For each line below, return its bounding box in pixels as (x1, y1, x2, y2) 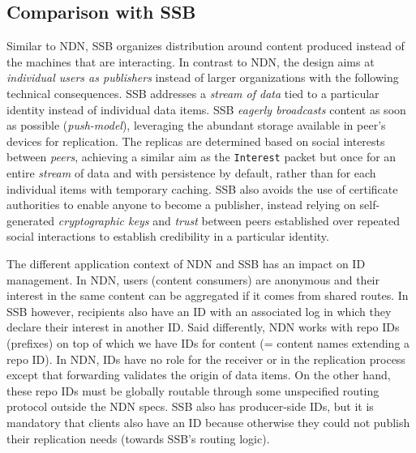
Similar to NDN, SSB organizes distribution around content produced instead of (6, 37, 405, 54)
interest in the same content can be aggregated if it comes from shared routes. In (6, 287, 409, 304)
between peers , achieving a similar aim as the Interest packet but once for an (6, 148, 397, 165)
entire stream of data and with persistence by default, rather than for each (6, 165, 376, 182)
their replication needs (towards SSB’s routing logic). (6, 429, 270, 447)
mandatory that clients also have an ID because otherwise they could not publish (6, 413, 410, 430)
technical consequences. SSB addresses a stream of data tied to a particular (6, 84, 380, 101)
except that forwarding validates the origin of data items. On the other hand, (6, 366, 391, 383)
